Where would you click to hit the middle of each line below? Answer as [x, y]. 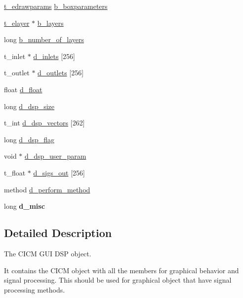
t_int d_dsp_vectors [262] [44, 123]
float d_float [23, 89]
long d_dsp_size [29, 106]
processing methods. [35, 289]
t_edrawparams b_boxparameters [56, 6]
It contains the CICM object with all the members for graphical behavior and [121, 270]
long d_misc [24, 206]
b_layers [50, 23]
